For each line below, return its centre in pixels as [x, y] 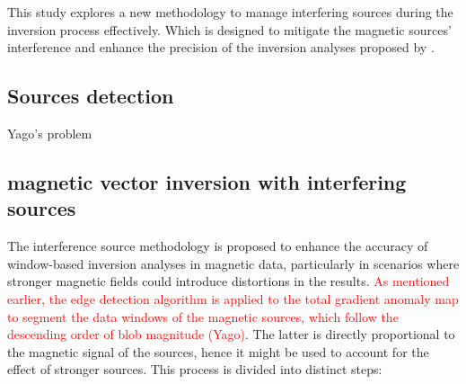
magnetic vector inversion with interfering [207, 181]
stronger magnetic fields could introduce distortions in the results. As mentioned [229, 281]
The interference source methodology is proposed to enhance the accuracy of [218, 246]
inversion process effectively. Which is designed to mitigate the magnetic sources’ [229, 29]
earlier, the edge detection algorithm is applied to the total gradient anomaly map [233, 298]
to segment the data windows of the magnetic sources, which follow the [203, 316]
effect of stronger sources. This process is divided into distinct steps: [195, 369]
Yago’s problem [50, 133]
